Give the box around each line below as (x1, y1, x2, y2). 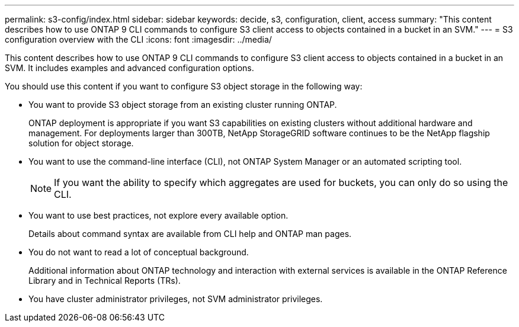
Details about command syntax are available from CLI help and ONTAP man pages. (28, 229, 352, 239)
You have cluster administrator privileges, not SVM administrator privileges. (28, 294, 323, 304)
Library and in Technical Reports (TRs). (28, 275, 181, 286)
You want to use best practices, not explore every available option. (28, 210, 289, 220)
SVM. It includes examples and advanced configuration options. (5, 63, 254, 73)
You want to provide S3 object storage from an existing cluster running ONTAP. (28, 100, 337, 110)
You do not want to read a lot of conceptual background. (28, 247, 249, 257)
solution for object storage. (28, 138, 134, 148)
